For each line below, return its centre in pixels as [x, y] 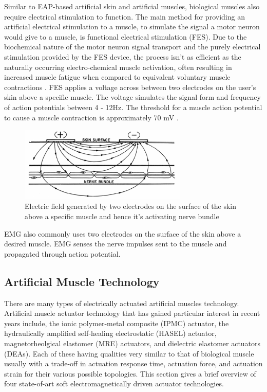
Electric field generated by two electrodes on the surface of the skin [130, 206]
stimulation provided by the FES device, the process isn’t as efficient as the [123, 56]
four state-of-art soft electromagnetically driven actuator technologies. [114, 384]
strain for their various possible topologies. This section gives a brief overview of [130, 373]
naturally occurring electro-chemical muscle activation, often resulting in [118, 67]
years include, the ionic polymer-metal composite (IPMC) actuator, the [117, 323]
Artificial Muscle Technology [82, 281]
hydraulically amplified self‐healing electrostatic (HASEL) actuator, [110, 333]
